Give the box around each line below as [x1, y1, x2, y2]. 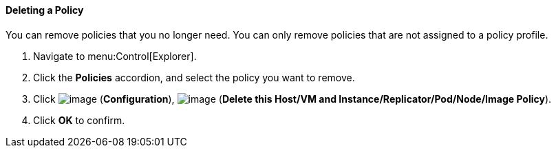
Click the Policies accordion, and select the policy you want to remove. [33, 71, 355, 83]
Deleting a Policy [6, 4, 84, 16]
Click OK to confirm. [33, 114, 125, 126]
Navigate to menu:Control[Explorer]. [33, 50, 197, 62]
